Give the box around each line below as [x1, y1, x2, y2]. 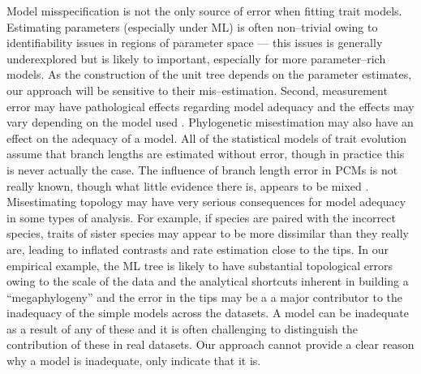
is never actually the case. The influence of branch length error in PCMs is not [6, 161, 398, 178]
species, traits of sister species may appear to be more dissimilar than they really [6, 225, 409, 242]
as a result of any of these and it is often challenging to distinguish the [6, 320, 358, 337]
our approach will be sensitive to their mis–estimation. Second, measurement [6, 81, 388, 98]
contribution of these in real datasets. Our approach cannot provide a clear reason [6, 336, 415, 353]
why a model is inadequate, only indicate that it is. [6, 352, 261, 369]
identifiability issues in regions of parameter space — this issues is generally [6, 34, 383, 51]
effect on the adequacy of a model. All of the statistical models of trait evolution [6, 129, 406, 146]
